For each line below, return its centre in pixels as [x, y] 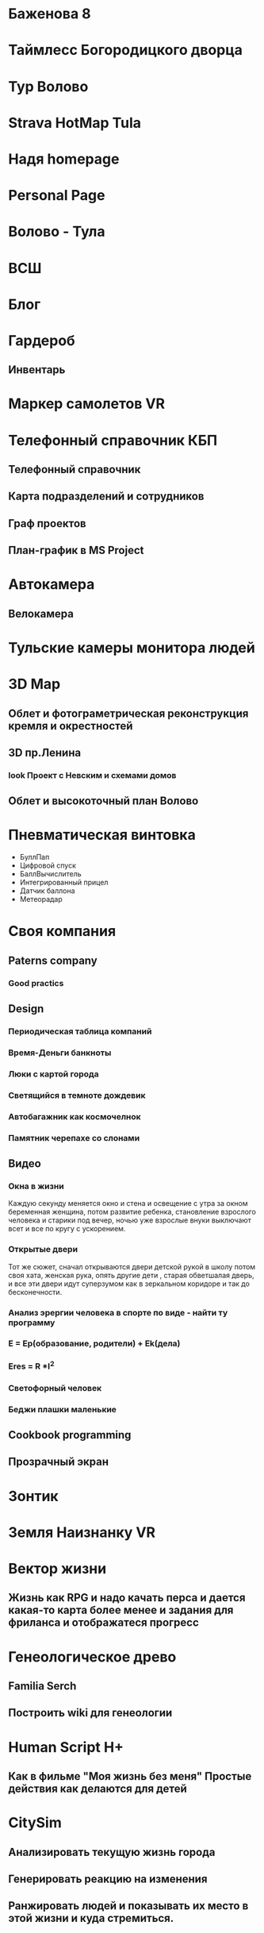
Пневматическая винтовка [102, 835]
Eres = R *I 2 [31, 1365]
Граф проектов [47, 524]
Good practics [36, 983]
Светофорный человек [55, 1388]
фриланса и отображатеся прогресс [104, 1623]
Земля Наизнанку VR [82, 1532]
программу [32, 1323]
